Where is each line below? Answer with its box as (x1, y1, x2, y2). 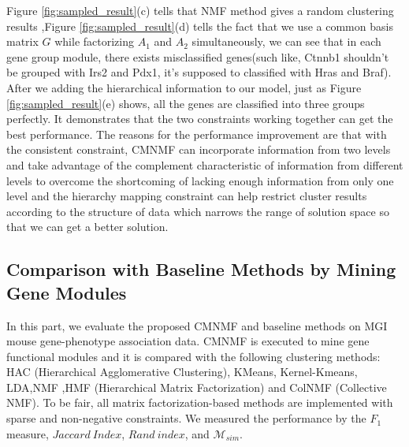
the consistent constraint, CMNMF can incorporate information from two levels (6, 141, 391, 158)
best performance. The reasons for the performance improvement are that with (6, 125, 387, 142)
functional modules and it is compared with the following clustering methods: (6, 348, 381, 364)
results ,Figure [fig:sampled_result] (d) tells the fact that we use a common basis (6, 17, 393, 34)
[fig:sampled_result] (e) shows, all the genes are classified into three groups (6, 95, 365, 111)
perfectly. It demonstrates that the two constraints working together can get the (6, 110, 393, 127)
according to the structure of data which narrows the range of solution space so (6, 203, 389, 219)
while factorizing (54, 33, 134, 50)
